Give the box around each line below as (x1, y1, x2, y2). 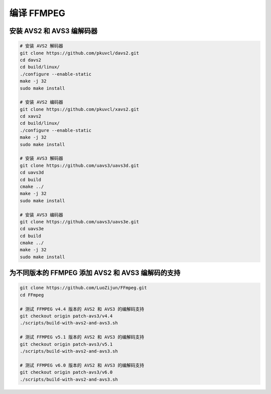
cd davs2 (20, 57, 42, 63)
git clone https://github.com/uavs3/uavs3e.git (20, 219, 139, 225)
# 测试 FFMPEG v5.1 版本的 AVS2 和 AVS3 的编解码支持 (20, 334, 145, 340)
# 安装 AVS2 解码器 (20, 43, 64, 49)
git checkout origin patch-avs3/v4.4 (20, 313, 113, 319)
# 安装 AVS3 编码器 (20, 212, 64, 218)
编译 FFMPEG (9, 8, 65, 19)
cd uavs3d (20, 170, 44, 175)
